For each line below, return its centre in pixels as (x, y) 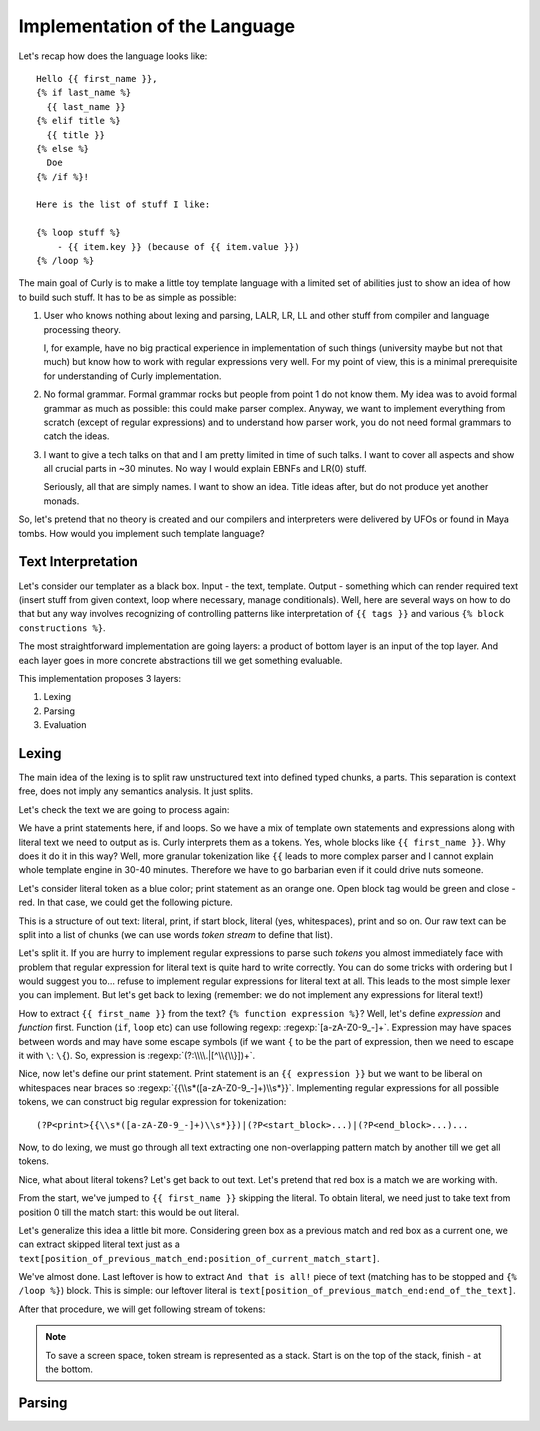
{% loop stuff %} (78, 233)
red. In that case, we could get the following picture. (126, 902)
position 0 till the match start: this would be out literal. (129, 1212)
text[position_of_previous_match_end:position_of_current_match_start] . (199, 1258)
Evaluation (65, 725)
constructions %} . (62, 627)
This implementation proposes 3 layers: (100, 678)
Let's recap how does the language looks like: (113, 56)
